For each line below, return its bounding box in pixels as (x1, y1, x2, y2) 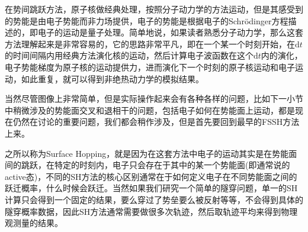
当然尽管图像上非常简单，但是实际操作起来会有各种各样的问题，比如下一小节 (5, 92, 303, 105)
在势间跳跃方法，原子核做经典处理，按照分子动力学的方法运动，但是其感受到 (5, 3, 303, 15)
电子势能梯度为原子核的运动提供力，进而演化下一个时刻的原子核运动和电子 (5, 60, 295, 73)
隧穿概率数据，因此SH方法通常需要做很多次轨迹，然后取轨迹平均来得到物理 (5, 205, 298, 217)
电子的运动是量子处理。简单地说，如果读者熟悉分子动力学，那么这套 (37, 26, 303, 38)
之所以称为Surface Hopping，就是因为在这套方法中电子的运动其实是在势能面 (5, 147, 297, 159)
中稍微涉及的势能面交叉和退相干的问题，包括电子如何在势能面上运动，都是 (5, 104, 295, 116)
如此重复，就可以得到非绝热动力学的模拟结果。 (21, 72, 204, 85)
